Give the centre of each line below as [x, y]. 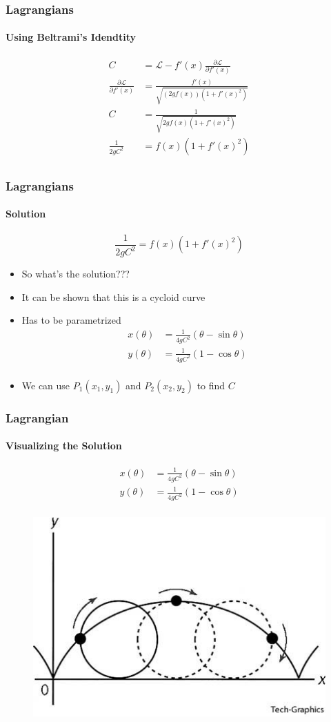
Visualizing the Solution [64, 446]
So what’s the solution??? [76, 274]
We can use [46, 385]
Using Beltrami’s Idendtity [71, 37]
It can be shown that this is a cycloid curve [113, 296]
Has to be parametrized [71, 320]
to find [211, 385]
